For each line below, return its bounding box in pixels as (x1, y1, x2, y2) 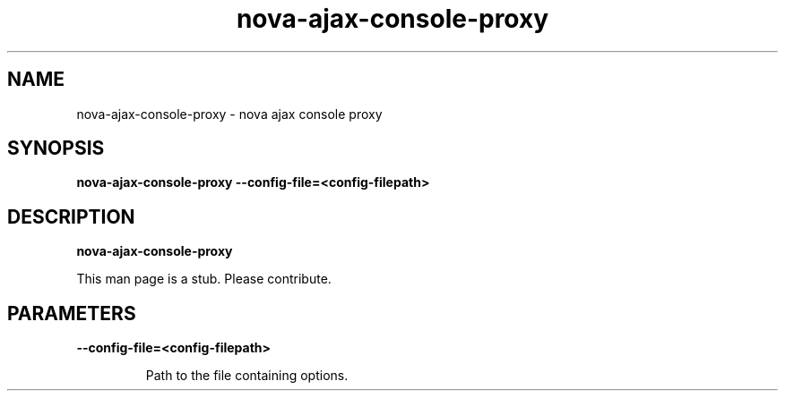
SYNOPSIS (7, 137, 105, 160)
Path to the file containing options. (145, 368, 349, 384)
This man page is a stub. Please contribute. (76, 271, 332, 287)
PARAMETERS (7, 301, 136, 325)
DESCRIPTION (7, 205, 135, 228)
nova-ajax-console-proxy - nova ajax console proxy (76, 106, 383, 122)
